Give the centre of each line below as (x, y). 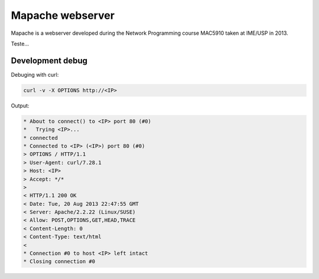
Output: (20, 106)
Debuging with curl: (35, 74)
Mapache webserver (63, 15)
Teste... (20, 44)
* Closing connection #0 (59, 262)
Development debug (49, 60)
